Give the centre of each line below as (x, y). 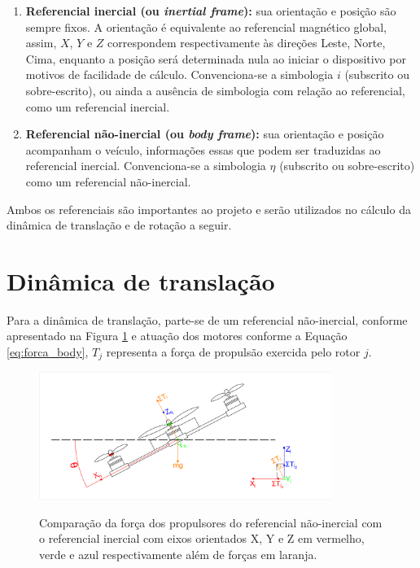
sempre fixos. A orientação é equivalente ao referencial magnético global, (206, 26)
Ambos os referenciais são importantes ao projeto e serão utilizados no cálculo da (209, 209)
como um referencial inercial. (98, 106)
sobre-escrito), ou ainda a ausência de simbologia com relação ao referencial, (215, 90)
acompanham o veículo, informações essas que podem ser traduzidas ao (203, 149)
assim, (41, 43)
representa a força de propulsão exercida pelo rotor (233, 352)
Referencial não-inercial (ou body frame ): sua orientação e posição (205, 134)
